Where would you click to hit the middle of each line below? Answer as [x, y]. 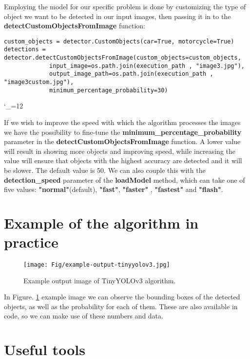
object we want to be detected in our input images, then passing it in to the [117, 16]
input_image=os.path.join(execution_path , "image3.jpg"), [147, 66]
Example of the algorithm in [101, 222]
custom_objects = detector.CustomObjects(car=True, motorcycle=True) [119, 41]
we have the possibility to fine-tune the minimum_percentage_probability [123, 132]
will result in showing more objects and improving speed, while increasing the [120, 151]
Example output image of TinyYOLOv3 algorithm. [100, 280]
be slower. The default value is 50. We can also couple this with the [105, 170]
